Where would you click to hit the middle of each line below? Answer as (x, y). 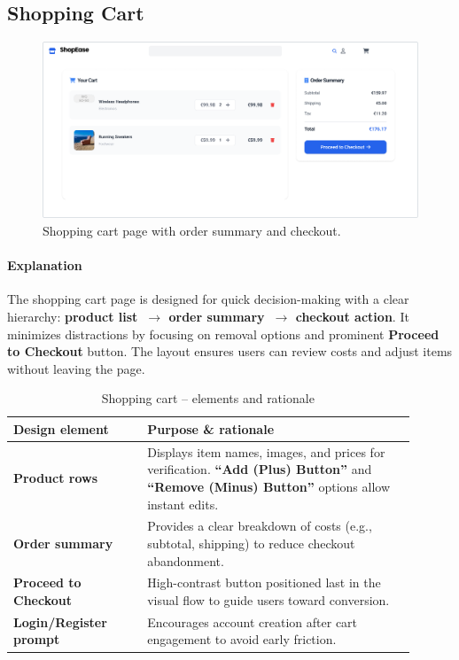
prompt (37, 639)
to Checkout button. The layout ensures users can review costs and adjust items (230, 351)
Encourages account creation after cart (253, 621)
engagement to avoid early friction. (242, 639)
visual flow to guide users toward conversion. (268, 600)
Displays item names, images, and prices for (266, 451)
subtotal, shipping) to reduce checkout (251, 543)
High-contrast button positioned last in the (264, 582)
